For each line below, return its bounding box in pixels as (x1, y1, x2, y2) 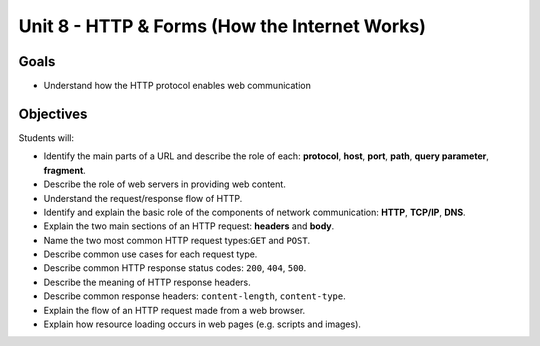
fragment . (43, 164, 87, 176)
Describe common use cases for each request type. (43, 248, 258, 260)
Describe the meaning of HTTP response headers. (43, 276, 252, 288)
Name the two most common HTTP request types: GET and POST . (43, 234, 311, 246)
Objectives (18, 105, 88, 122)
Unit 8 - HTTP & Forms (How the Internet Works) (18, 15, 427, 37)
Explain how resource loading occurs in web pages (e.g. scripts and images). (43, 318, 362, 330)
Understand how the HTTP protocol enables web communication (43, 80, 312, 92)
